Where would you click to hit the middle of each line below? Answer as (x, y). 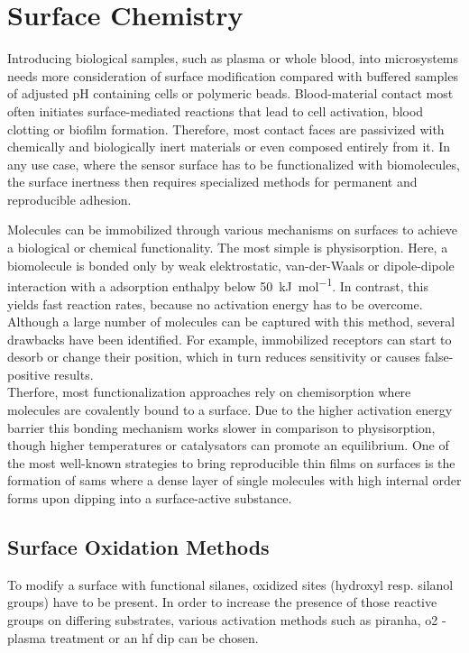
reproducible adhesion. (69, 199)
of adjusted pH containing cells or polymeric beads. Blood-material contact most (230, 93)
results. (74, 374)
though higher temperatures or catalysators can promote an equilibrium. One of (228, 445)
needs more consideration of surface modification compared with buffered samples (233, 75)
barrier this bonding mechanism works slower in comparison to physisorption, (221, 427)
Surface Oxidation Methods (138, 547)
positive (29, 374)
